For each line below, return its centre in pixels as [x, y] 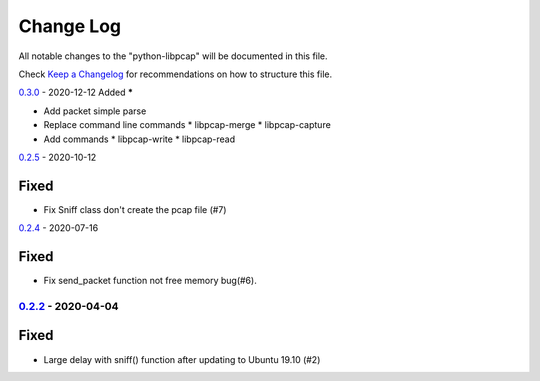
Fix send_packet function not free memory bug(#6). [150, 281]
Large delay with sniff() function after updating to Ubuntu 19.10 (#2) [182, 359]
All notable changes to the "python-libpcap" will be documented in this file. [173, 56]
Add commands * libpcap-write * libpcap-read [139, 139]
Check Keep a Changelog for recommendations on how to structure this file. [175, 74]
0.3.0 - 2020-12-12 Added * [76, 92]
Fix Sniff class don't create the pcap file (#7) [135, 209]
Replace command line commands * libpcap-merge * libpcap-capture [187, 125]
